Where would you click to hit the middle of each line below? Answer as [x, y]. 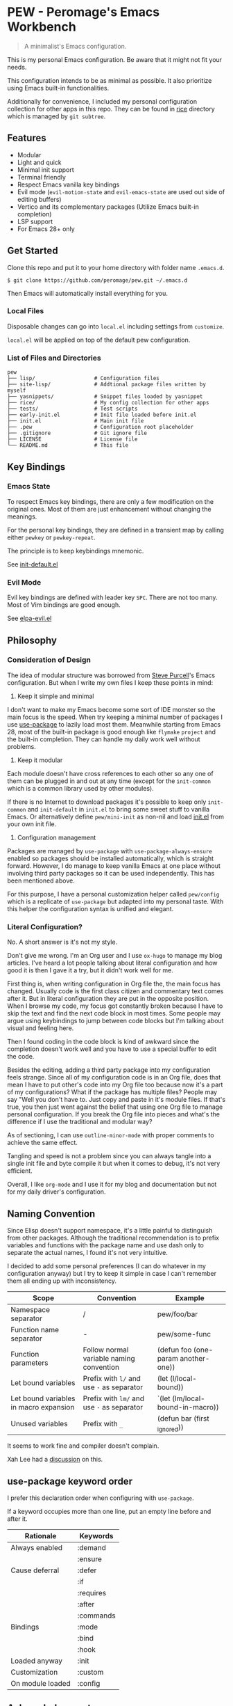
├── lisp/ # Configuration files [83, 379]
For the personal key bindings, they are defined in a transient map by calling [115, 530]
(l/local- [183, 1378]
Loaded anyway [37, 1661]
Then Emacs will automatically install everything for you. [88, 293]
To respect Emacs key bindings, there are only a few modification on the [110, 501]
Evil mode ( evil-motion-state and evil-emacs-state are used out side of [121, 191]
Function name [35, 1329]
